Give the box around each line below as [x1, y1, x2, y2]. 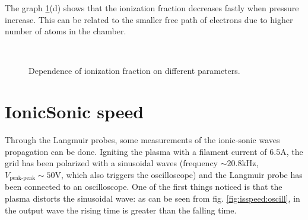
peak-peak [9, 175, 36, 182]
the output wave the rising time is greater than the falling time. [5, 203, 237, 216]
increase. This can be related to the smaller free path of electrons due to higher [5, 13, 293, 25]
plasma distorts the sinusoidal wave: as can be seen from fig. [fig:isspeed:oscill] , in [5, 192, 300, 204]
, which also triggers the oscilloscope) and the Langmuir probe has [61, 168, 303, 180]
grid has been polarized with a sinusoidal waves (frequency [5, 157, 218, 169]
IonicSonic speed [5, 99, 144, 124]
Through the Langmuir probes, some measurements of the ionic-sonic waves [5, 134, 280, 146]
